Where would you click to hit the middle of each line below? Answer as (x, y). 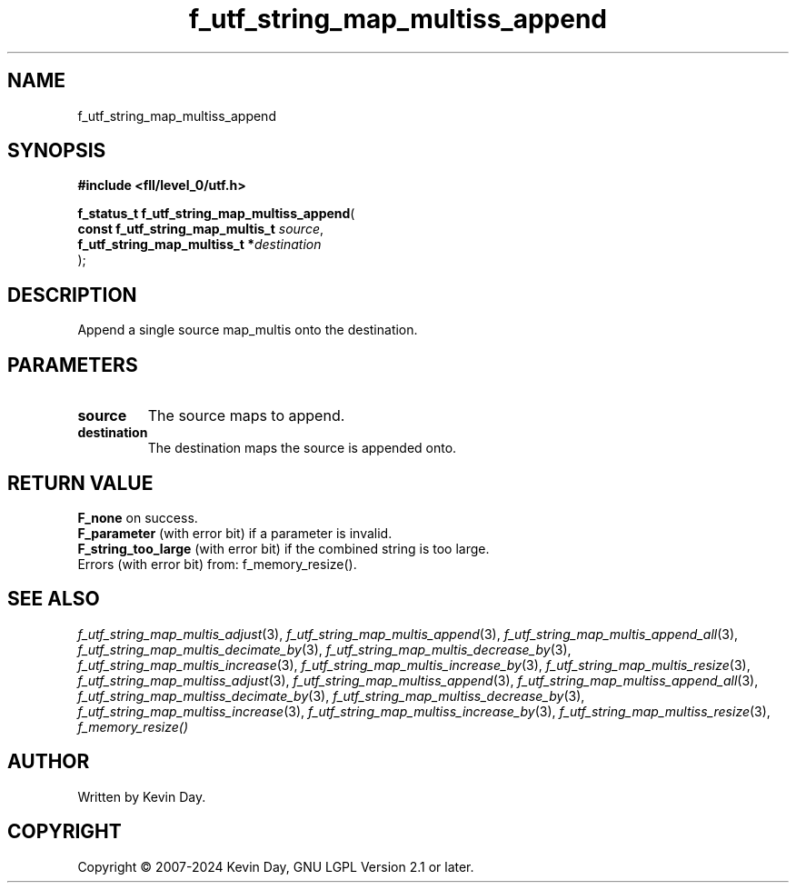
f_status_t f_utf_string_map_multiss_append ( (216, 214)
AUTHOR (49, 762)
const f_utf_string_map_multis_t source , (200, 229)
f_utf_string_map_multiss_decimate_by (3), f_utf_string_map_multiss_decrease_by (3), (331, 695)
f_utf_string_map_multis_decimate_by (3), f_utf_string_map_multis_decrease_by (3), (324, 649)
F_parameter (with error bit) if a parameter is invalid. (235, 533)
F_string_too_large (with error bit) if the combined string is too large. (284, 548)
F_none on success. (138, 517)
